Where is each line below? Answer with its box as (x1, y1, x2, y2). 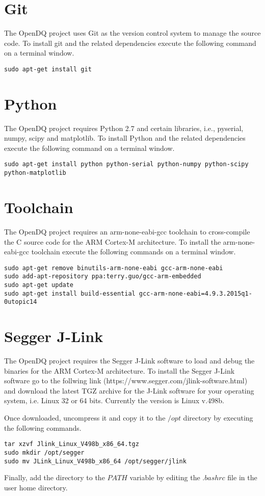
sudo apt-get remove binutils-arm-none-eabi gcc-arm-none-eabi (4, 264, 223, 272)
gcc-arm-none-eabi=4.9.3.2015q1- (139, 290, 252, 297)
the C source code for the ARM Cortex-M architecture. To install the (4, 236, 221, 247)
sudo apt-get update (4, 281, 74, 289)
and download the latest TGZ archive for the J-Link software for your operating (4, 385, 254, 396)
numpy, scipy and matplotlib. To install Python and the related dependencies (4, 133, 246, 143)
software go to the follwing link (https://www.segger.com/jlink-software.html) (4, 375, 248, 386)
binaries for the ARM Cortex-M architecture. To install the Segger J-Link (4, 365, 235, 376)
